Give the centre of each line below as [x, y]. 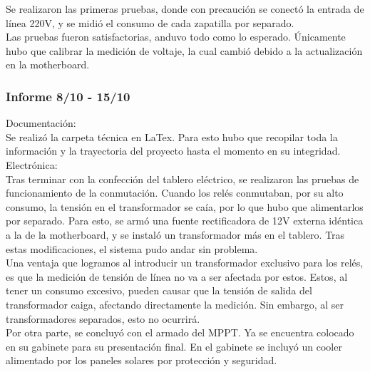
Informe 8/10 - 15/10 [68, 96]
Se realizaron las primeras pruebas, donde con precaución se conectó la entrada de [185, 9]
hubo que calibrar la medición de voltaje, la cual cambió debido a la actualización [184, 50]
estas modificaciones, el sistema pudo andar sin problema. [132, 248]
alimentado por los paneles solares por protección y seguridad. [142, 360]
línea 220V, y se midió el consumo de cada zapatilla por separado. [150, 22]
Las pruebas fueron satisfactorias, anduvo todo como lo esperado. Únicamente [176, 37]
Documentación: [41, 123]
